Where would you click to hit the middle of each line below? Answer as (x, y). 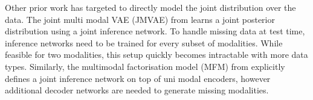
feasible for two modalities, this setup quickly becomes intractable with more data (156, 55)
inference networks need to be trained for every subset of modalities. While (144, 42)
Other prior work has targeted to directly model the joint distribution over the (150, 7)
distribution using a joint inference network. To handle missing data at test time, (155, 31)
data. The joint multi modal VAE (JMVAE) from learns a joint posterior (140, 19)
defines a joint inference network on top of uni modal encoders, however (138, 78)
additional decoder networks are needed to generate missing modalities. (137, 90)
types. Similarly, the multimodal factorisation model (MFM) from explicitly (145, 66)
